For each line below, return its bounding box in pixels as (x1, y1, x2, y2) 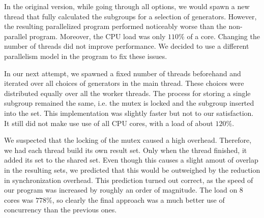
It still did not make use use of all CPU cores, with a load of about (4, 117, 213, 128)
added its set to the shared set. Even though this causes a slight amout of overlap (4, 154, 258, 165)
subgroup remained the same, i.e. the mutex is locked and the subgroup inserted (4, 98, 254, 108)
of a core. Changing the (187, 30, 260, 41)
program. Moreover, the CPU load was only (29, 30, 166, 41)
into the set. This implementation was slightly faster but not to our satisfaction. (4, 107, 254, 118)
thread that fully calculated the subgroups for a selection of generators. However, (4, 11, 257, 21)
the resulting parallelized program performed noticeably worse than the (4, 21, 226, 32)
